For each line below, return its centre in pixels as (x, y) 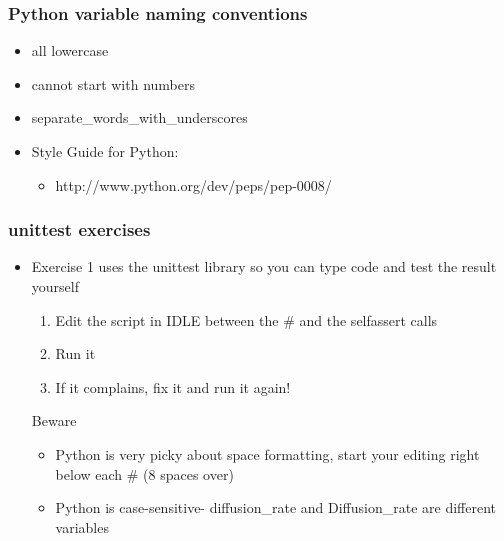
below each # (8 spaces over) (144, 473)
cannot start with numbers (113, 83)
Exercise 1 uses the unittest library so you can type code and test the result (264, 266)
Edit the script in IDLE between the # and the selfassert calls (246, 319)
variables (82, 526)
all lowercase (70, 50)
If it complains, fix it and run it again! (173, 386)
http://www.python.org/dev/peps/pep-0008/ (193, 184)
